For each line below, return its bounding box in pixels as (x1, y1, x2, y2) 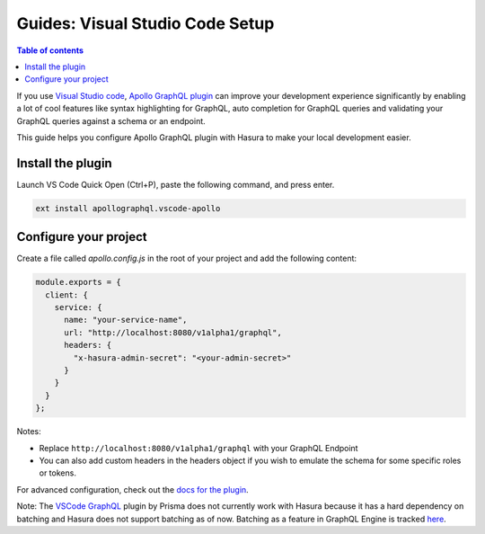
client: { (45, 289, 89, 300)
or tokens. (39, 467, 76, 478)
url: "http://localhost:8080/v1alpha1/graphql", (64, 327, 282, 337)
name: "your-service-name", (64, 315, 188, 325)
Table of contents (16, 45, 84, 56)
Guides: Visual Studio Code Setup (16, 13, 275, 33)
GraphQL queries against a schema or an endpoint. (16, 115, 206, 126)
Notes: (16, 426, 41, 437)
